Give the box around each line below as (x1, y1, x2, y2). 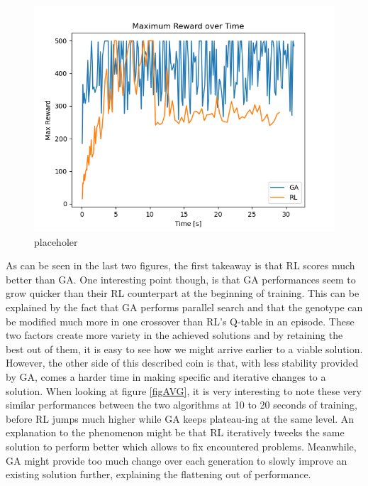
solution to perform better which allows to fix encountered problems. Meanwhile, (6, 438, 357, 453)
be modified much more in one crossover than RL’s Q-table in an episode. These (6, 313, 355, 328)
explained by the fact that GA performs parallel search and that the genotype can (6, 299, 363, 314)
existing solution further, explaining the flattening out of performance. (6, 467, 311, 482)
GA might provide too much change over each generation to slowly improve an (6, 453, 347, 468)
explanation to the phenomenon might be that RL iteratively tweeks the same (6, 425, 345, 440)
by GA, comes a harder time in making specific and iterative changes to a (6, 369, 326, 384)
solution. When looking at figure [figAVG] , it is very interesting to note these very (6, 383, 362, 398)
